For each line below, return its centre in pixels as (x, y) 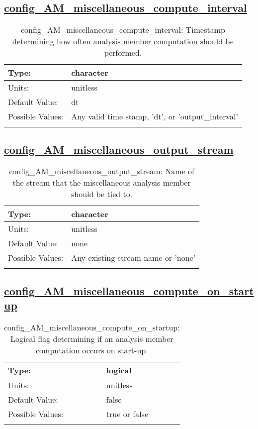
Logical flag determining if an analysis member (92, 339)
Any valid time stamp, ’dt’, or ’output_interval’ (155, 116)
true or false (127, 414)
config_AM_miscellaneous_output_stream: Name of (102, 171)
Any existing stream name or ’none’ (133, 258)
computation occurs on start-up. (92, 350)
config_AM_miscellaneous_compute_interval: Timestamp (123, 30)
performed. (123, 53)
